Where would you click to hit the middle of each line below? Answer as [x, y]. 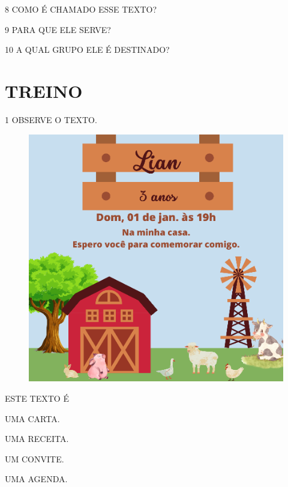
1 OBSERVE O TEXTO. [51, 119]
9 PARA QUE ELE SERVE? [58, 29]
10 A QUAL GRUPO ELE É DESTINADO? [87, 50]
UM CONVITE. [34, 458]
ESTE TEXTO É [37, 398]
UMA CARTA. [32, 418]
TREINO [44, 90]
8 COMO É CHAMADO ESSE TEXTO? [81, 9]
